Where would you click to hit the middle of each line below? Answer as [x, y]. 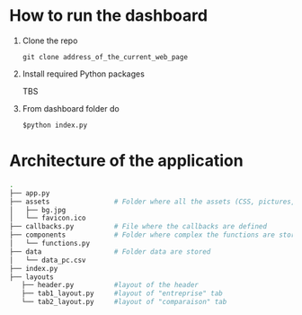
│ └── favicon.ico [48, 218]
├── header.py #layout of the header [110, 285]
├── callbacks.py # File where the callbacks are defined [138, 227]
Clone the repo [50, 40]
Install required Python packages [84, 74]
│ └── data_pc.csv [48, 260]
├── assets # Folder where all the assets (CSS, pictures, [152, 202]
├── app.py [30, 193]
